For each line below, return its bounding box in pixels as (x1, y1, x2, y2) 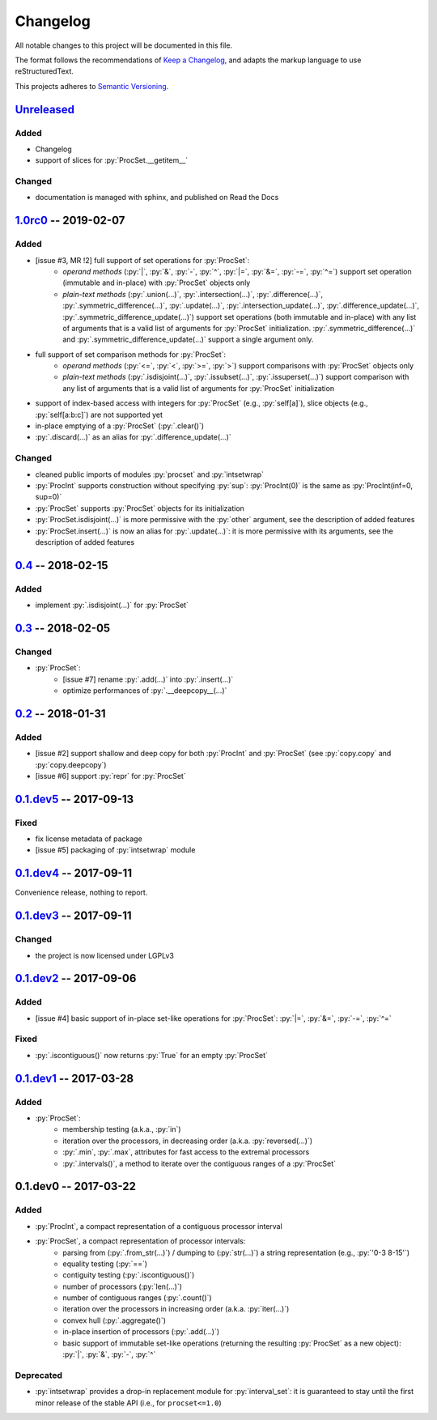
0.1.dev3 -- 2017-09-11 (15, 909, 133, 923)
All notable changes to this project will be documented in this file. (15, 40, 233, 50)
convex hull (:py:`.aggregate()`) (62, 1316, 166, 1325)
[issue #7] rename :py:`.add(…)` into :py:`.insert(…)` (62, 674, 234, 684)
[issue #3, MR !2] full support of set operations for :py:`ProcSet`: (35, 255, 250, 265)
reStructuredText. (15, 66, 74, 76)
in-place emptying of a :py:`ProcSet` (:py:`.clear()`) (35, 421, 205, 431)
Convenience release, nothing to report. (15, 887, 148, 898)
